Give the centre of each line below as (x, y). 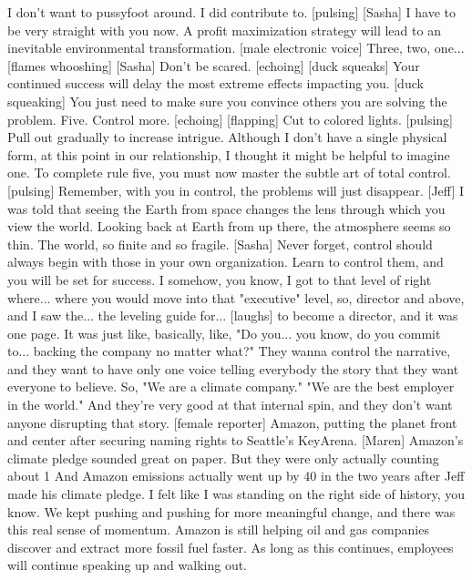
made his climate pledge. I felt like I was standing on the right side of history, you (236, 494)
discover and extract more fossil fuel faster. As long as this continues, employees (231, 547)
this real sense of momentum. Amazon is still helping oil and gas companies (218, 529)
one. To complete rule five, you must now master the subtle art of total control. (229, 173)
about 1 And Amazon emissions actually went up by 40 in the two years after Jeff (236, 476)
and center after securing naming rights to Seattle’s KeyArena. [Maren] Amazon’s (236, 440)
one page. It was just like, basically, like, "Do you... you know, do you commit (224, 333)
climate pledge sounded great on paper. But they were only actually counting (223, 458)
